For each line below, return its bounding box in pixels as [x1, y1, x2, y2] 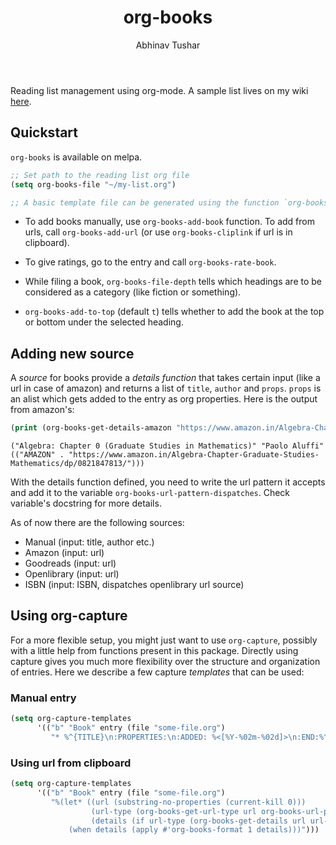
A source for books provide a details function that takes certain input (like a [10, 372, 321, 384]
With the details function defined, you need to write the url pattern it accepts [10, 476, 326, 488]
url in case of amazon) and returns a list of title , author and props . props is [10, 382, 322, 395]
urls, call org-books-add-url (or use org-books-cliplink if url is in [24, 226, 293, 238]
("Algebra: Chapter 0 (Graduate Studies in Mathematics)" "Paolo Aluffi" [10, 441, 325, 451]
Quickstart [10, 124, 79, 141]
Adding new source [10, 345, 135, 362]
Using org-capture [10, 607, 128, 625]
